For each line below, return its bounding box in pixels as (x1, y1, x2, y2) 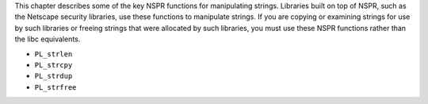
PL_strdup (34, 71, 73, 81)
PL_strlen (34, 49, 73, 59)
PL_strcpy (34, 60, 73, 69)
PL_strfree (34, 83, 77, 91)
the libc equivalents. (14, 34, 81, 44)
